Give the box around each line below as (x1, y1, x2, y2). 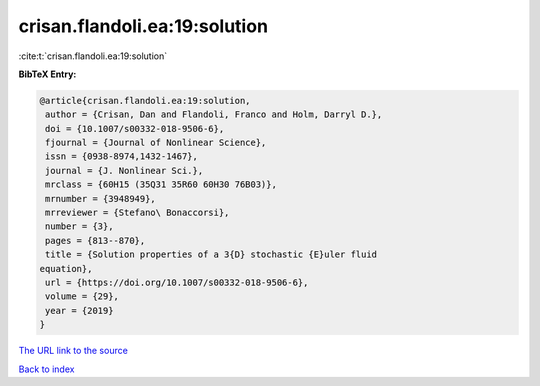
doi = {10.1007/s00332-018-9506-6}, (45, 123, 225, 134)
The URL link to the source (18, 345, 129, 357)
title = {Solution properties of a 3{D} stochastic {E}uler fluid (45, 249, 378, 260)
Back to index (18, 363, 75, 375)
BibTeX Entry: (18, 68, 77, 80)
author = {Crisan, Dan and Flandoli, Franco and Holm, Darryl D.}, (45, 109, 383, 120)
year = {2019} (45, 305, 114, 316)
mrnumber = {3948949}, (45, 193, 157, 204)
